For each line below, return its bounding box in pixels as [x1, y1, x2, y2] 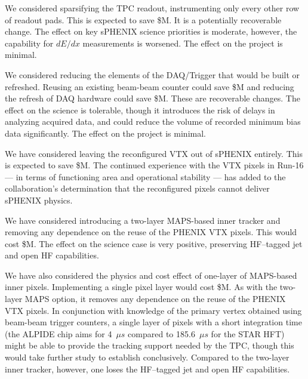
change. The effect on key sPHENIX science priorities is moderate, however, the [5, 25, 297, 38]
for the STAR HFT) [211, 327, 285, 340]
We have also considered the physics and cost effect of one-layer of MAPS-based [5, 269, 297, 281]
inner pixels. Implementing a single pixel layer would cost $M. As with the [5, 281, 278, 293]
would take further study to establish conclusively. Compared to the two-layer [5, 351, 289, 363]
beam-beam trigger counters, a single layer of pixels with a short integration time [5, 316, 302, 328]
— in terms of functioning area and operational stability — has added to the [5, 170, 286, 183]
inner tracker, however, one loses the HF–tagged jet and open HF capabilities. [5, 362, 290, 375]
